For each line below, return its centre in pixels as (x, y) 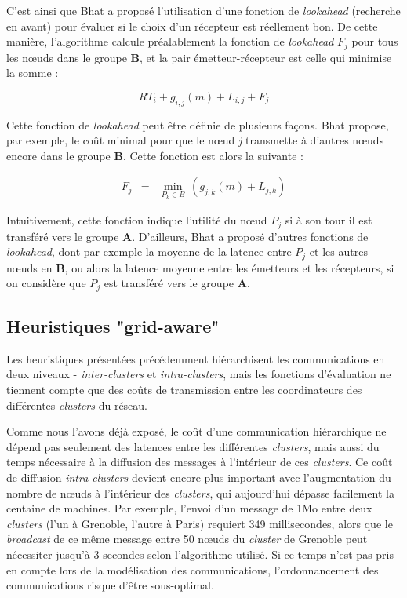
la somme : (33, 73)
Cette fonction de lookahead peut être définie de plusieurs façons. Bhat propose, (198, 124)
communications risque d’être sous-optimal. (110, 585)
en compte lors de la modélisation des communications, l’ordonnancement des (193, 569)
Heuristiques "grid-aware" (113, 326)
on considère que (46, 283)
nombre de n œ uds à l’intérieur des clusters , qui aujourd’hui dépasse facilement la (200, 492)
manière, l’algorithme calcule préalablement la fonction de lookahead (170, 41)
